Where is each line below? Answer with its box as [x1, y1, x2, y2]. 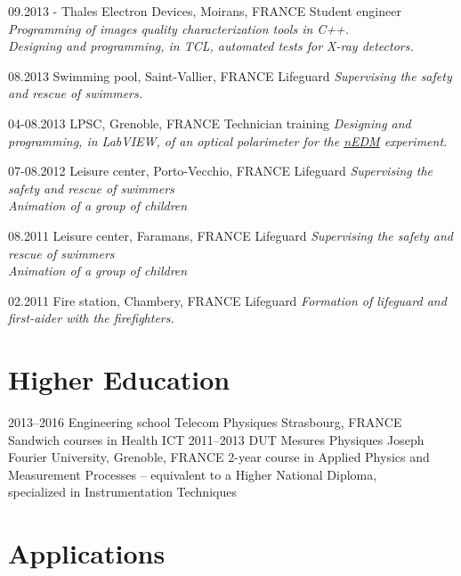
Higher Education [8, 361, 230, 398]
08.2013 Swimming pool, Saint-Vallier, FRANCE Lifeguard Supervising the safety [8, 66, 452, 85]
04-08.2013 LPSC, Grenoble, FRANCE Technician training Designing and [8, 113, 411, 132]
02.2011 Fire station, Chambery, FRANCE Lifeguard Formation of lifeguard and [8, 291, 447, 309]
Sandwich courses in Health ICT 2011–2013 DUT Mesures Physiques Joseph [8, 430, 425, 448]
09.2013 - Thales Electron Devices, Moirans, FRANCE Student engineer [8, 2, 401, 20]
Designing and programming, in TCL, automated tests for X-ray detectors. [8, 37, 414, 55]
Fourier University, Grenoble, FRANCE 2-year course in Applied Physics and [8, 448, 430, 466]
